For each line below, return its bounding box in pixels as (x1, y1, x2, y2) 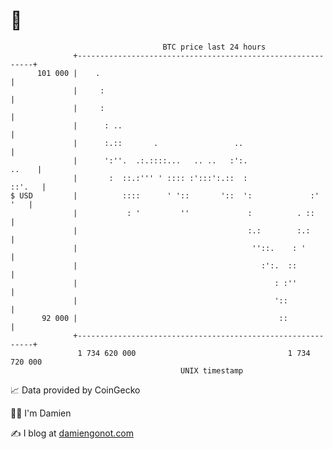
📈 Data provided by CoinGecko (10, 384, 141, 396)
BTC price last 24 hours (162, 42, 267, 52)
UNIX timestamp (180, 365, 244, 376)
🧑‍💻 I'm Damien (10, 407, 72, 419)
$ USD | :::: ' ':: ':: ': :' (10, 190, 320, 201)
